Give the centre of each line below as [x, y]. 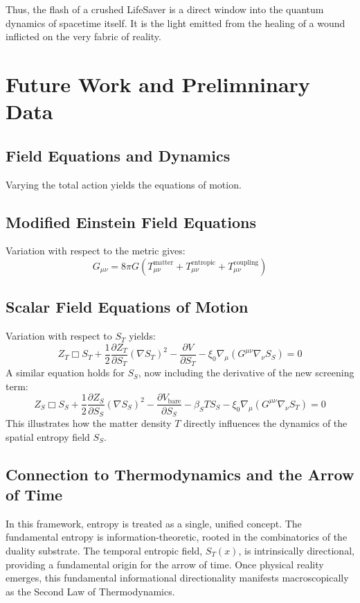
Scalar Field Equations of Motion [127, 307]
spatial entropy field [48, 436]
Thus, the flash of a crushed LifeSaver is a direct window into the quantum [165, 9]
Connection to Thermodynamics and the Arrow [180, 474]
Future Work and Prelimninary [158, 84]
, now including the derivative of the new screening [246, 373]
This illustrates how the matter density [89, 422]
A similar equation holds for [65, 373]
